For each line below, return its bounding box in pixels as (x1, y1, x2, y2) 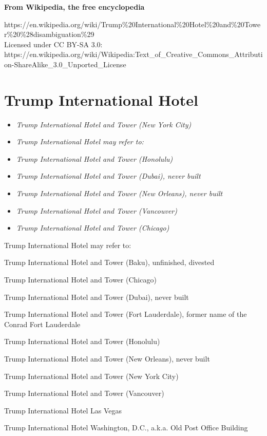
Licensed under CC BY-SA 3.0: (4, 39, 103, 49)
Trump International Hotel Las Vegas (4, 405, 122, 415)
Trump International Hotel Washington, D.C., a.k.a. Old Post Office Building (4, 422, 248, 433)
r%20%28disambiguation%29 (4, 29, 94, 40)
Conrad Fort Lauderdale (4, 318, 81, 329)
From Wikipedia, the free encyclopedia (4, 2, 145, 12)
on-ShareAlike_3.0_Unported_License (4, 59, 126, 69)
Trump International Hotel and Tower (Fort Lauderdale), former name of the (4, 309, 247, 319)
